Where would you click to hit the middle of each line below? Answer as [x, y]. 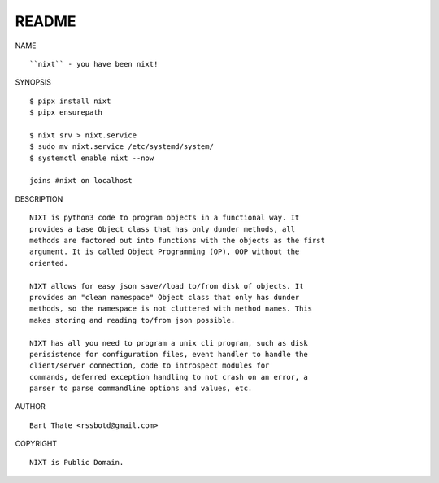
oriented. [49, 263]
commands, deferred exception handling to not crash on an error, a [169, 377]
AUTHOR [30, 407]
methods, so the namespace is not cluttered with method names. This [171, 309]
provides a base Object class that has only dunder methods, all [163, 229]
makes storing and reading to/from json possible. [133, 320]
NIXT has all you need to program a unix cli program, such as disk [169, 343]
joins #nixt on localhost [81, 181]
